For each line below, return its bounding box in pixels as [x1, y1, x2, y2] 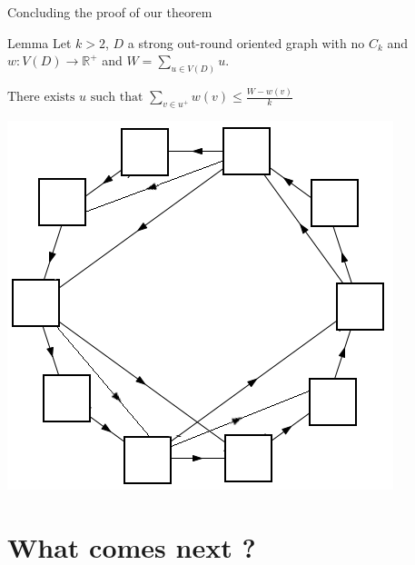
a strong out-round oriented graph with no [127, 33, 365, 52]
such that [90, 91, 143, 104]
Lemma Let [7, 33, 72, 52]
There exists [7, 91, 75, 104]
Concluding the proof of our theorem [7, 3, 212, 21]
